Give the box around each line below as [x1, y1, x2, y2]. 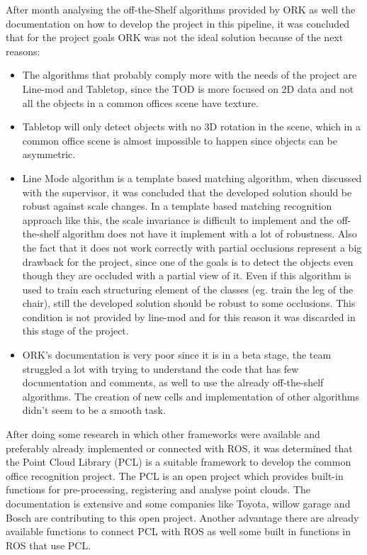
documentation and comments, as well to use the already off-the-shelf [22, 375, 324, 390]
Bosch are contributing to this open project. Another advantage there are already [6, 510, 359, 525]
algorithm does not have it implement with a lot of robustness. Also [62, 226, 357, 241]
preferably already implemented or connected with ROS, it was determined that [6, 440, 353, 455]
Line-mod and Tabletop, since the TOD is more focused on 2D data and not [22, 81, 354, 96]
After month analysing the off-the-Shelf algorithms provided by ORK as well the [6, 2, 356, 16]
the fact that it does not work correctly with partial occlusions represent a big [22, 240, 362, 254]
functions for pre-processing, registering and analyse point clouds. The [6, 482, 311, 497]
